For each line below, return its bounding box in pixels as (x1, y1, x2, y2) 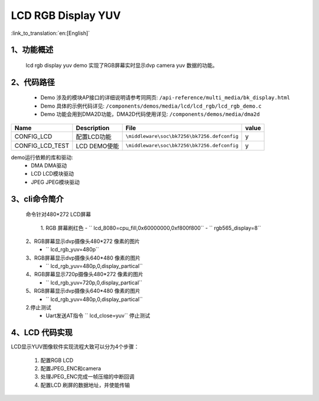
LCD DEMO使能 (76, 142, 119, 150)
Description (76, 124, 110, 132)
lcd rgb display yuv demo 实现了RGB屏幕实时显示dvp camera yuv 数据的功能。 (25, 62, 218, 69)
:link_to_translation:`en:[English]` (11, 30, 90, 37)
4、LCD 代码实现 (11, 328, 73, 338)
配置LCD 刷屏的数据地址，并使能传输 (40, 381, 130, 389)
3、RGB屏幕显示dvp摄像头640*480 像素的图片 (25, 254, 141, 261)
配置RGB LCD (40, 357, 74, 364)
